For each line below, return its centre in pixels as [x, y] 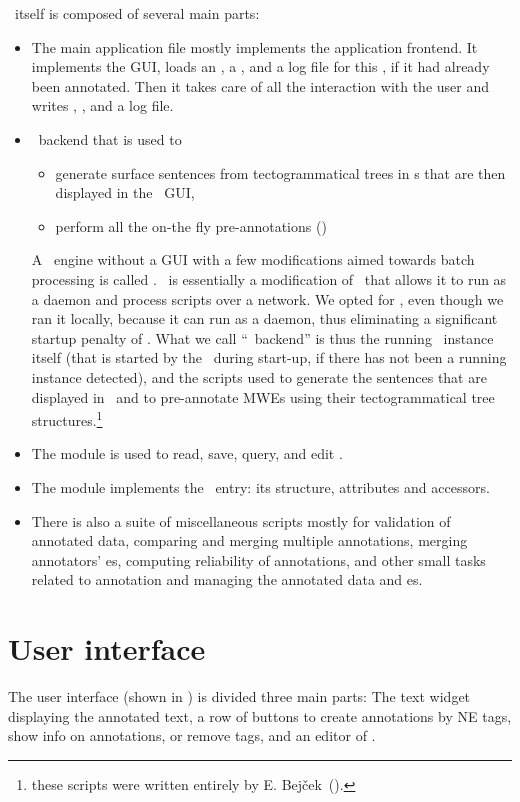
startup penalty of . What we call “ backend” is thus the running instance [262, 337]
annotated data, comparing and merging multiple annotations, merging [249, 540]
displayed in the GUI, [125, 192]
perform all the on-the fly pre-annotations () [191, 225]
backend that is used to [110, 138]
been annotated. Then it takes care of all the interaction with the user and [260, 85]
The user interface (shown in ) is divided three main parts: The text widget [239, 696]
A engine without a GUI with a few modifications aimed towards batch [253, 259]
